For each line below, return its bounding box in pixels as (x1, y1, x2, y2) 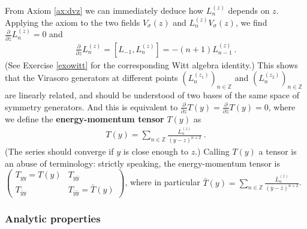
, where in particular (125, 176, 200, 188)
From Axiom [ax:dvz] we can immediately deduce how (5, 4, 204, 16)
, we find (235, 16, 267, 28)
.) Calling (195, 145, 230, 158)
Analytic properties (5, 210, 101, 225)
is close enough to (123, 145, 188, 158)
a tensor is (258, 145, 297, 158)
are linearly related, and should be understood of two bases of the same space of (5, 88, 299, 101)
